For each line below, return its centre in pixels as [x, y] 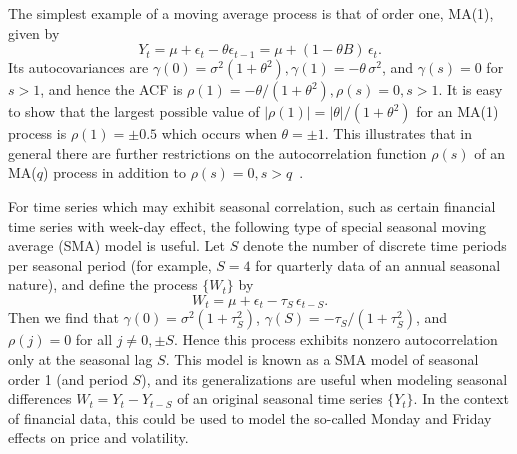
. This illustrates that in [398, 133]
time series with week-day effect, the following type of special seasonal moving [247, 225]
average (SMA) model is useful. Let [116, 245]
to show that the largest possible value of [134, 111]
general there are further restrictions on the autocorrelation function [217, 152]
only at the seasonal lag [80, 358]
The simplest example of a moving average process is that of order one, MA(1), [251, 13]
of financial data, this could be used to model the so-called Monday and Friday [250, 417]
